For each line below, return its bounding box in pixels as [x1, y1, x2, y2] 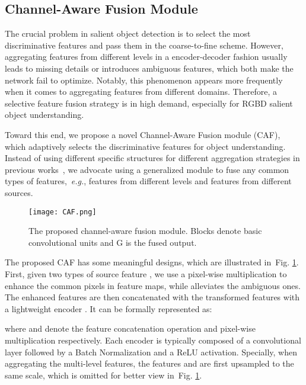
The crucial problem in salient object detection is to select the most [5, 27, 251, 40]
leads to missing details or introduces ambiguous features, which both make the [5, 62, 294, 74]
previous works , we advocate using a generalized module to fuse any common [5, 163, 289, 175]
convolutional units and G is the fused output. [28, 236, 197, 248]
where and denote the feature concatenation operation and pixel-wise [5, 322, 256, 335]
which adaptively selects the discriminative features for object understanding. [5, 140, 286, 152]
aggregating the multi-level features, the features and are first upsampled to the [5, 357, 294, 370]
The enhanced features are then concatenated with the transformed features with [5, 291, 300, 303]
